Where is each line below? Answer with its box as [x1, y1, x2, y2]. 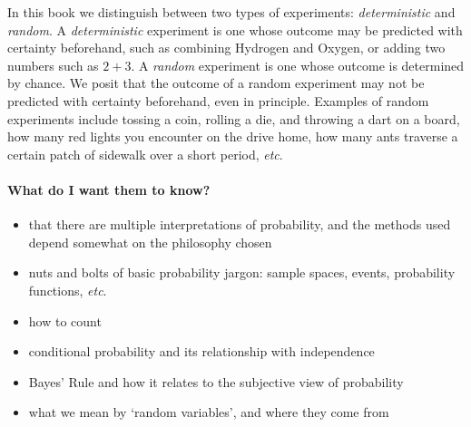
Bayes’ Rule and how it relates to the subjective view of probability [28, 372, 404, 391]
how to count [28, 311, 102, 330]
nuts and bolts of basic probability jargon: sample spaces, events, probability [28, 263, 456, 282]
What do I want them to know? [7, 180, 211, 199]
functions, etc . [28, 280, 107, 299]
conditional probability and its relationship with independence [28, 342, 375, 361]
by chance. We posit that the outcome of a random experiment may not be [7, 73, 425, 92]
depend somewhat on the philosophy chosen [28, 232, 272, 251]
